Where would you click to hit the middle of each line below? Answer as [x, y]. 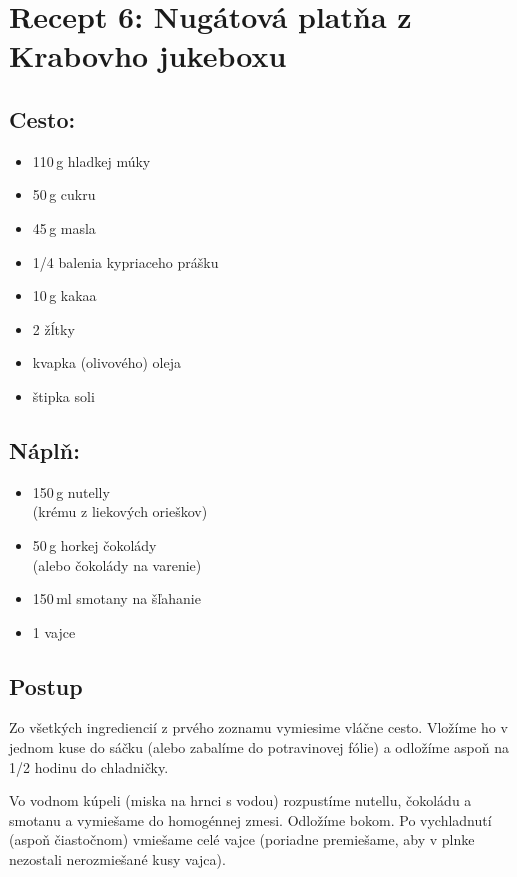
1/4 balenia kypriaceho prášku [125, 261]
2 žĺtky [53, 328]
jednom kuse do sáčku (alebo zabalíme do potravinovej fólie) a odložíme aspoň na [259, 747]
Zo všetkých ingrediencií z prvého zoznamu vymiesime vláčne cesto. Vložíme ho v [258, 727]
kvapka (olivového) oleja [106, 362]
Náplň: [44, 449]
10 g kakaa [64, 295]
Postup [46, 685]
